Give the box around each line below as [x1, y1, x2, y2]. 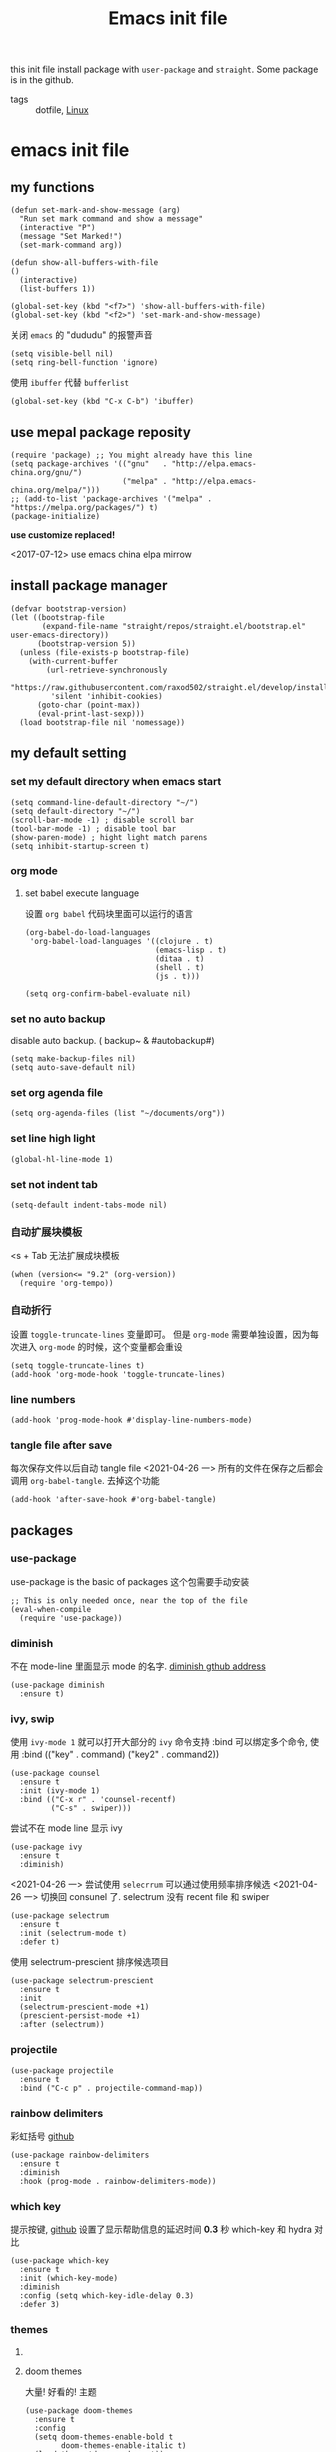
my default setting [10, 745, 127, 762]
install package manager [10, 577, 168, 594]
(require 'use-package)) [19, 1613, 123, 1623]
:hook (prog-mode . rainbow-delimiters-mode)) [19, 2177, 217, 2187]
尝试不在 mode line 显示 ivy [10, 1822, 123, 1834]
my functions [10, 178, 95, 196]
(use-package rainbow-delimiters [10, 2150, 150, 2161]
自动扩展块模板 [10, 1225, 83, 1239]
